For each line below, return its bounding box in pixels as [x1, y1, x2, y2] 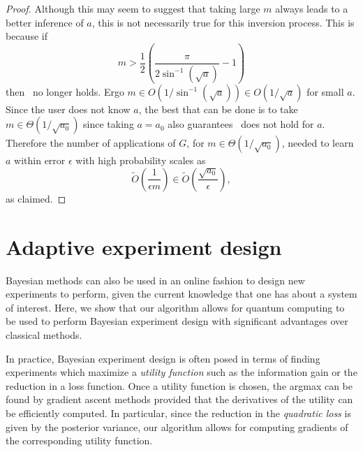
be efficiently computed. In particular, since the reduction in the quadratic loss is [6, 405, 351, 420]
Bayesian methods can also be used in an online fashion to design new [6, 272, 305, 287]
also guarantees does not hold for [168, 117, 314, 131]
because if [6, 29, 47, 43]
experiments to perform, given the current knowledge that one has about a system [6, 286, 357, 301]
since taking [83, 117, 134, 131]
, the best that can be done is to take [138, 101, 298, 116]
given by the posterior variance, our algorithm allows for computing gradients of [6, 419, 348, 434]
